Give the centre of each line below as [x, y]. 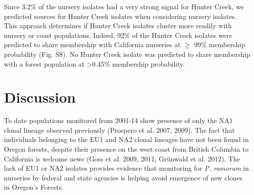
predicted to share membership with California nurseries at [92, 44]
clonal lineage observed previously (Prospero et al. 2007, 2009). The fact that [119, 130]
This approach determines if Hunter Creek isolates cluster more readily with [118, 26]
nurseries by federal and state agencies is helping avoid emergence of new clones [123, 177]
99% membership [220, 44]
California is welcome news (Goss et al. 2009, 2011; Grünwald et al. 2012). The [122, 158]
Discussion [40, 97]
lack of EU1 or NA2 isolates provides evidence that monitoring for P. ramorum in [127, 168]
